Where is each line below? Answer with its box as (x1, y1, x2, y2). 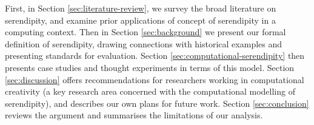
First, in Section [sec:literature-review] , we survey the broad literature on (5, 2, 276, 14)
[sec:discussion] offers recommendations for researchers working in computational (5, 73, 304, 86)
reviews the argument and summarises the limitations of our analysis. (5, 109, 263, 121)
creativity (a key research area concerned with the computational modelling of (5, 85, 295, 98)
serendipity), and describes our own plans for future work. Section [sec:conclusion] (5, 96, 309, 109)
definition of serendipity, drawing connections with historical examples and (5, 37, 282, 50)
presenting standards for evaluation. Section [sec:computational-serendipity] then (5, 49, 305, 62)
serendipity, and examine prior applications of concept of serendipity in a (5, 13, 276, 26)
